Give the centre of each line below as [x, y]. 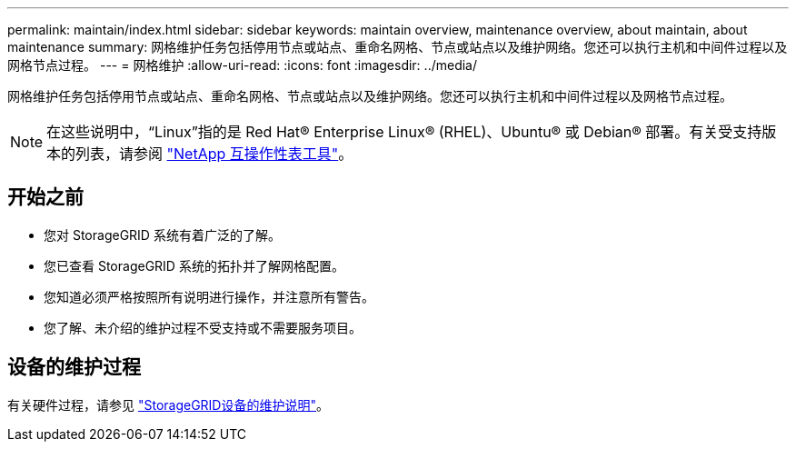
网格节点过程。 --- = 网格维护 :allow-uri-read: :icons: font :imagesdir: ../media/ [243, 65]
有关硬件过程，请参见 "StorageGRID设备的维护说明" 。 [168, 404]
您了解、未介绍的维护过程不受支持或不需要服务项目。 [203, 327]
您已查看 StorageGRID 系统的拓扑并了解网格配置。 [194, 265]
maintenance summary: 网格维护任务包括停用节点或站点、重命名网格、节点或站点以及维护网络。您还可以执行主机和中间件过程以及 [398, 47]
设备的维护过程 [74, 367]
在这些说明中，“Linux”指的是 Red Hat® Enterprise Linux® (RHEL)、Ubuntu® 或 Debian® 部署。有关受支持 [404, 132]
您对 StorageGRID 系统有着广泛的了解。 [162, 234]
